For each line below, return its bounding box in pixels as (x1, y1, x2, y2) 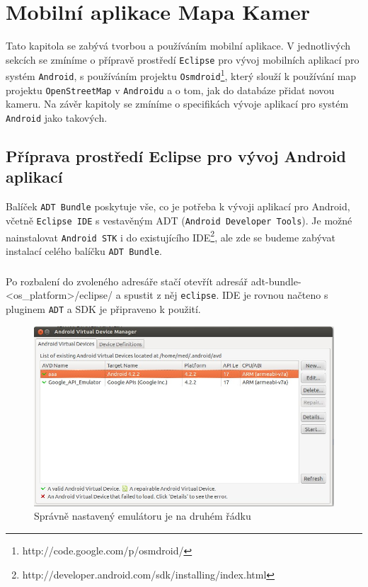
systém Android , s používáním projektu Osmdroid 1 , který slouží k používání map (6, 67, 357, 84)
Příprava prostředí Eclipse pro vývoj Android (6, 144, 346, 166)
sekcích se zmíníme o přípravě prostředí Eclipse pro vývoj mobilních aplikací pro (6, 52, 360, 67)
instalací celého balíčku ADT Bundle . (6, 243, 163, 258)
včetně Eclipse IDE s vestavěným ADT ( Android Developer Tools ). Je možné (6, 212, 352, 227)
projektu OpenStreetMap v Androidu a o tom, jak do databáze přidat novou (6, 82, 335, 97)
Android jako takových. (6, 110, 108, 125)
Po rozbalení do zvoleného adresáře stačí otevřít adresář (6, 273, 248, 288)
